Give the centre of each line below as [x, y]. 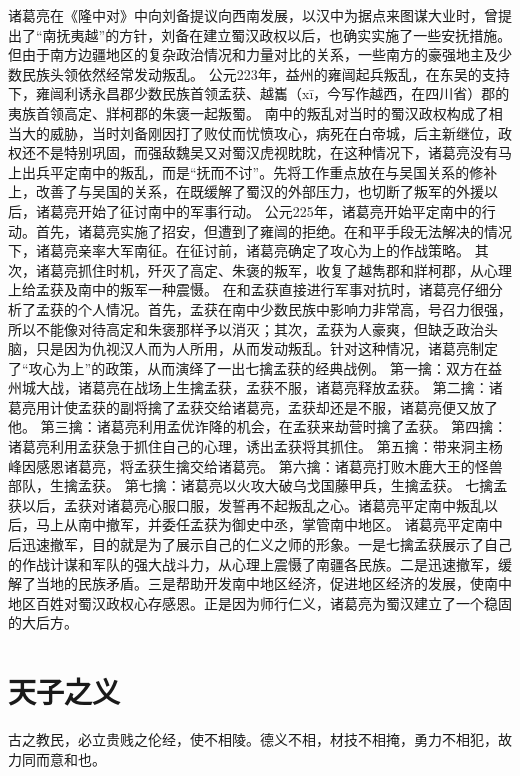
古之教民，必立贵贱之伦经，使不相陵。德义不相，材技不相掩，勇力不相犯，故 [260, 739]
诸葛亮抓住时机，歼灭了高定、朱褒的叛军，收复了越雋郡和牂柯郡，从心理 [273, 269]
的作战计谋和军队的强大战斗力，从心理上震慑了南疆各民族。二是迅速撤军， [253, 563]
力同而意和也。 [57, 758]
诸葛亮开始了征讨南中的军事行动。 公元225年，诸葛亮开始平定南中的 [258, 210]
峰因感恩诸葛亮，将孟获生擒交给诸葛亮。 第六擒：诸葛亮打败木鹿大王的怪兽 [255, 465]
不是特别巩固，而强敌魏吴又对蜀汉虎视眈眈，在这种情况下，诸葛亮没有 [266, 152]
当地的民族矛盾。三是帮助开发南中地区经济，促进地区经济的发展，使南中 [273, 583]
